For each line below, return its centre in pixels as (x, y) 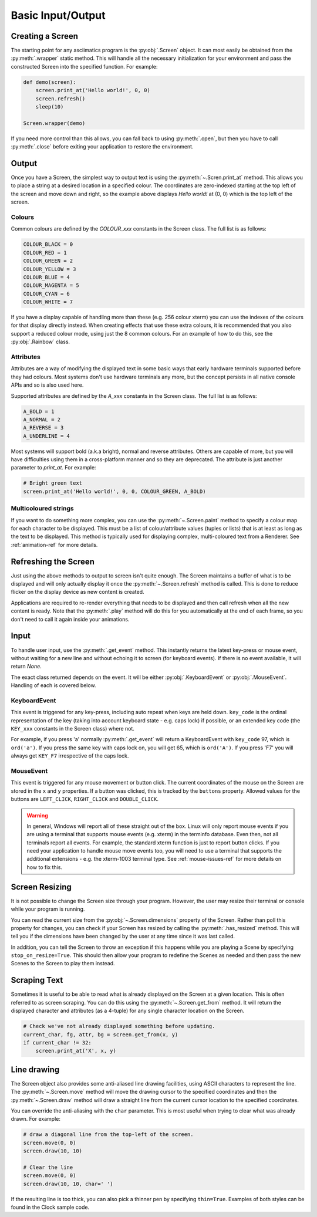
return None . (26, 667)
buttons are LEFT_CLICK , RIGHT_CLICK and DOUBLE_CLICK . (85, 799)
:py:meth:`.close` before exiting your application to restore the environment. (102, 147)
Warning (37, 815)
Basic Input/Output (58, 15)
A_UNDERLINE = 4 (47, 436)
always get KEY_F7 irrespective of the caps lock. (70, 756)
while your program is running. (48, 909)
